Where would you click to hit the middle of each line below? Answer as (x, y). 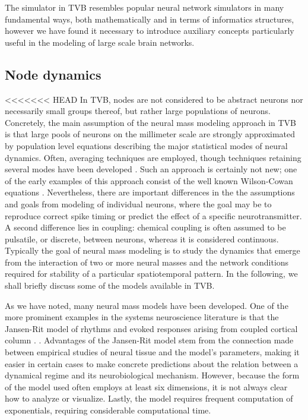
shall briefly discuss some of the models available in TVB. (110, 285)
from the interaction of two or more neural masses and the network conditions (147, 262)
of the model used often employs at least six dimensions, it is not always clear (146, 386)
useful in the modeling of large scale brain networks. (100, 42)
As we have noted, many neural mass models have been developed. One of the (147, 305)
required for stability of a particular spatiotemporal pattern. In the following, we (151, 274)
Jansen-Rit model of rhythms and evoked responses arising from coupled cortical (151, 328)
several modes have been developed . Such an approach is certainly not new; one (151, 169)
